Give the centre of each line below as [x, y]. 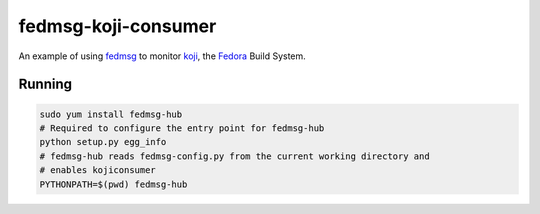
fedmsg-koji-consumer [117, 26]
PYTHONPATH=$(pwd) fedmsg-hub [113, 184]
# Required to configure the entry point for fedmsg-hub [182, 128]
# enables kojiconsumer [98, 170]
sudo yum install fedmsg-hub [111, 114]
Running [45, 84]
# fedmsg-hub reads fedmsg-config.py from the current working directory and [234, 156]
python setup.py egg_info [103, 142]
